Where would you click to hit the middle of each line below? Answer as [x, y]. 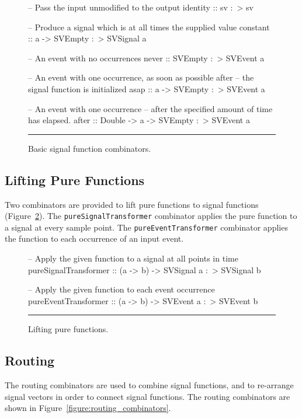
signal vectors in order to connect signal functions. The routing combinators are [147, 396]
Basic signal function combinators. [90, 148]
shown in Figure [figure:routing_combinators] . [88, 408]
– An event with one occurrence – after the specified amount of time [150, 108]
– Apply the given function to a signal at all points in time [133, 258]
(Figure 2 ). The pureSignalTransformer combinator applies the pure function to [151, 216]
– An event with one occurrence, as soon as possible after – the [141, 77]
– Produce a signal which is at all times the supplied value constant [149, 27]
